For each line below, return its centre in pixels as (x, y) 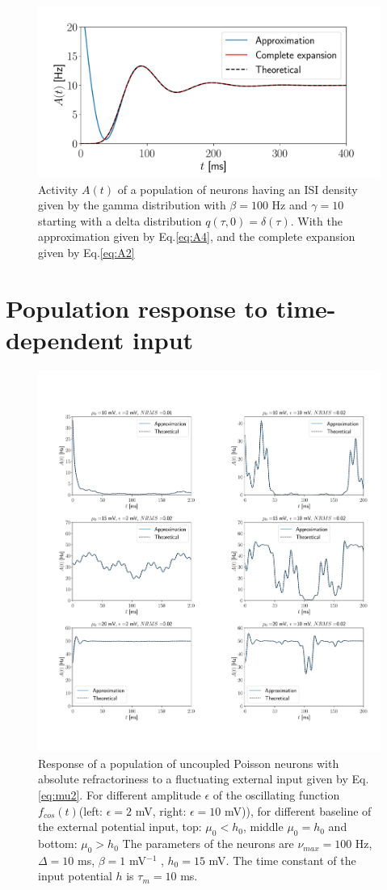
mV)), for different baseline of (298, 810)
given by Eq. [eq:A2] (86, 252)
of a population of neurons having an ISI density (238, 189)
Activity (58, 189)
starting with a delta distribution (120, 220)
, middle (263, 827)
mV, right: (161, 810)
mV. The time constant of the (282, 860)
